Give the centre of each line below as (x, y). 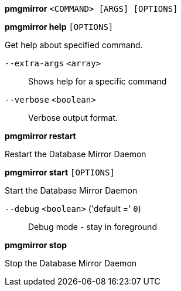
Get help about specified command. (74, 45)
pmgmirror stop (36, 245)
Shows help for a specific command (98, 81)
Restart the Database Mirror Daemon (76, 154)
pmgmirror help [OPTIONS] (59, 27)
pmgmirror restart (40, 136)
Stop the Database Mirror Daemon (71, 263)
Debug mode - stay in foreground (93, 227)
